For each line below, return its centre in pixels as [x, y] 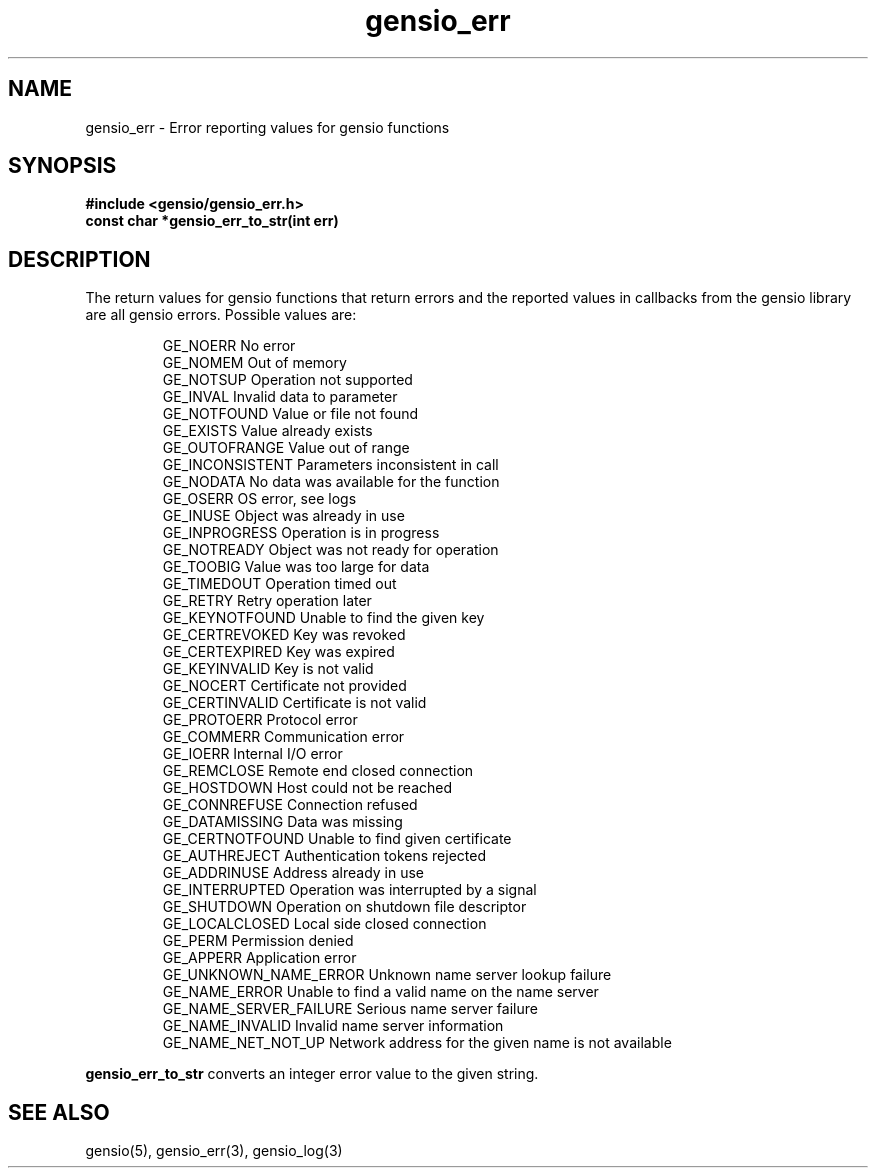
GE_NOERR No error [229, 346]
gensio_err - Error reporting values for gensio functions [267, 127]
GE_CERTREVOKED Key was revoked [284, 635]
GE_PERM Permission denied [258, 941]
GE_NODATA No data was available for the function [331, 482]
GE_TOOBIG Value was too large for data [296, 567]
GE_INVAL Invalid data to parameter [280, 397]
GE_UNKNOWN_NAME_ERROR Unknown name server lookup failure [387, 975]
